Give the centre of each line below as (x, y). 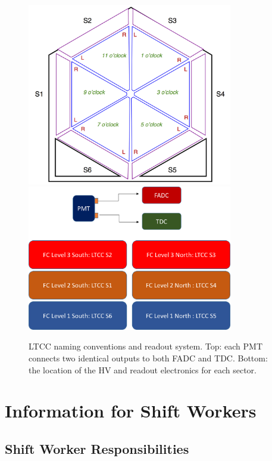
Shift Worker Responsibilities (97, 448)
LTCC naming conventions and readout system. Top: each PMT (146, 346)
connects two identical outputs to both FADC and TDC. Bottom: (148, 358)
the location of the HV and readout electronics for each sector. (143, 369)
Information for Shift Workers (131, 411)
